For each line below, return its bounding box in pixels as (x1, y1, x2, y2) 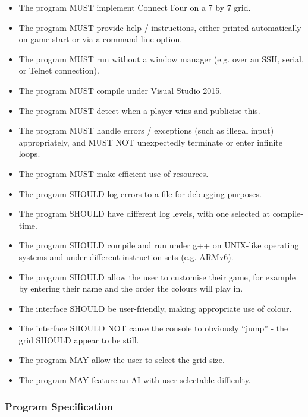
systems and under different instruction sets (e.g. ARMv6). (18, 250, 234, 263)
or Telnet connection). (18, 64, 99, 77)
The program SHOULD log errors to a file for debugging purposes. (18, 187, 262, 200)
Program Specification (5, 399, 114, 413)
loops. (18, 147, 40, 160)
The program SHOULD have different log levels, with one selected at (18, 207, 270, 220)
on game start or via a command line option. (18, 33, 183, 45)
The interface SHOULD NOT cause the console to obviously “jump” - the (18, 322, 288, 334)
